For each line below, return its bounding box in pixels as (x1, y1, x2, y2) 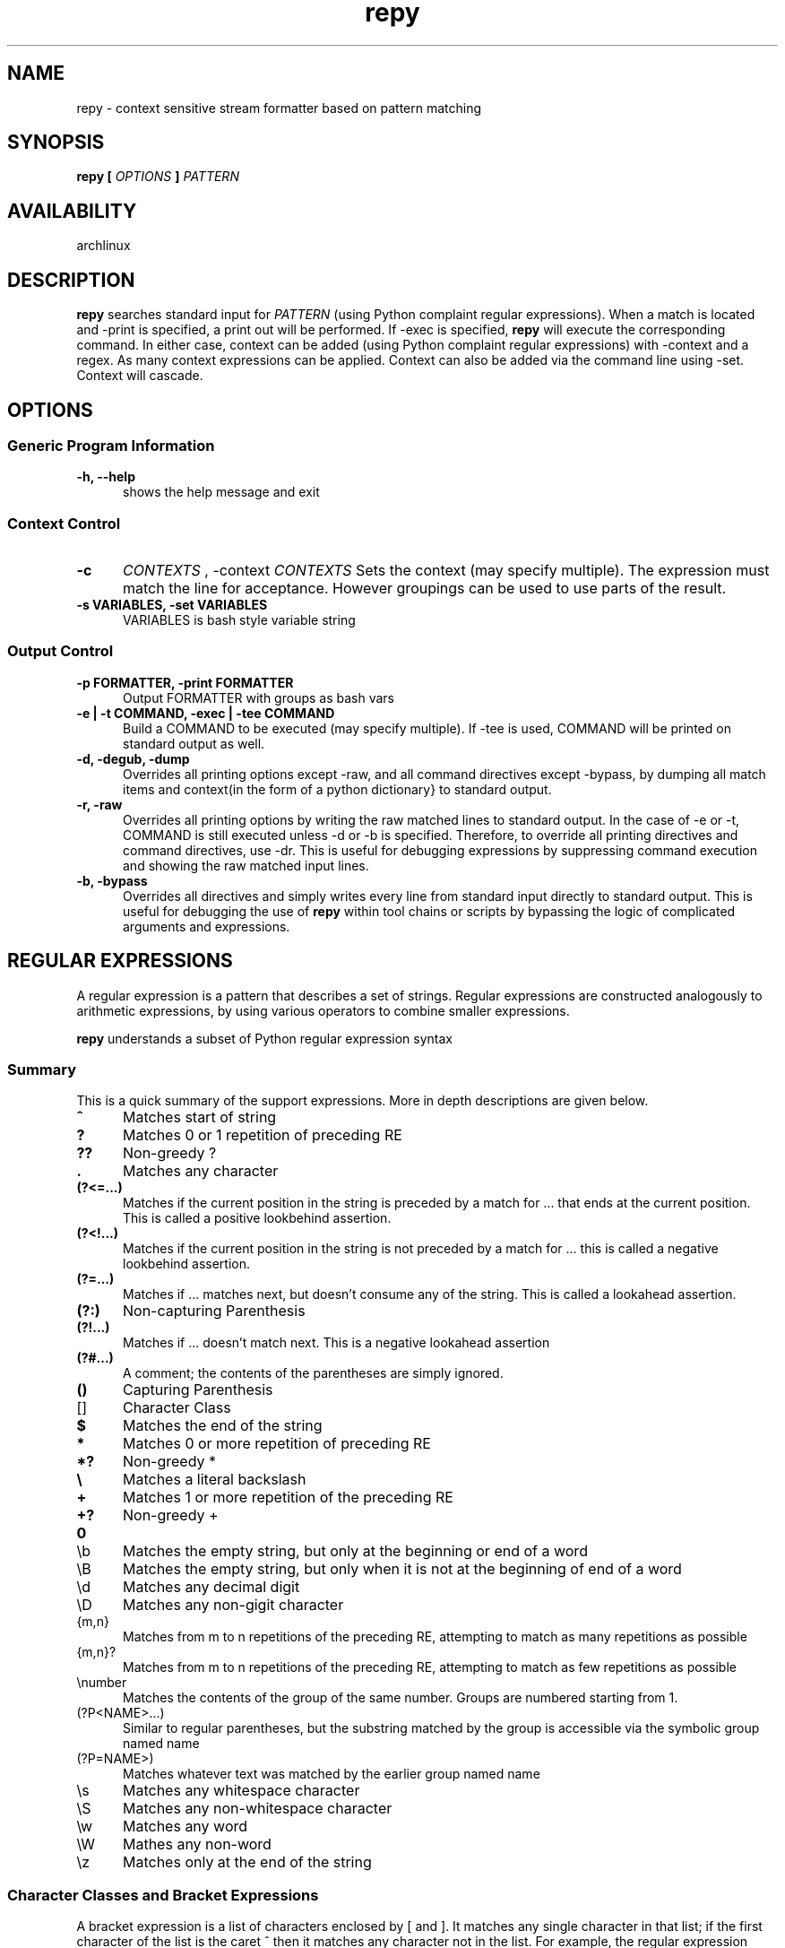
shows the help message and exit (123, 484, 320, 500)
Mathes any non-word (122, 1835, 272, 1854)
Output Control (7, 642, 114, 661)
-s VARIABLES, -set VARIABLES (76, 597, 268, 613)
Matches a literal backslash (122, 1470, 306, 1489)
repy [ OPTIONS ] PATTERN (76, 169, 239, 185)
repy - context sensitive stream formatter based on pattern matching (76, 100, 482, 116)
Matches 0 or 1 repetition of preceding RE (122, 1126, 402, 1145)
